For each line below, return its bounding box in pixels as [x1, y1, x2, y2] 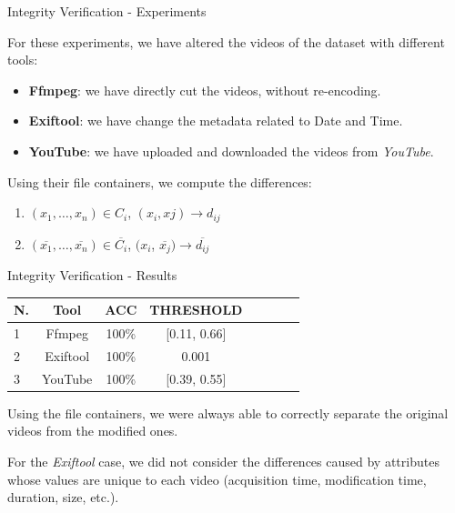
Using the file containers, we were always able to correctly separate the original [7, 403, 449, 422]
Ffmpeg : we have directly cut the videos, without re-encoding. [28, 80, 381, 99]
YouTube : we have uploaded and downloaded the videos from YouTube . [28, 141, 434, 160]
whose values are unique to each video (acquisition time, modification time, [7, 469, 427, 488]
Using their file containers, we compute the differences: [7, 172, 312, 191]
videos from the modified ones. [7, 421, 178, 440]
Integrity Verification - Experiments [7, 2, 207, 20]
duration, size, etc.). [7, 488, 119, 507]
